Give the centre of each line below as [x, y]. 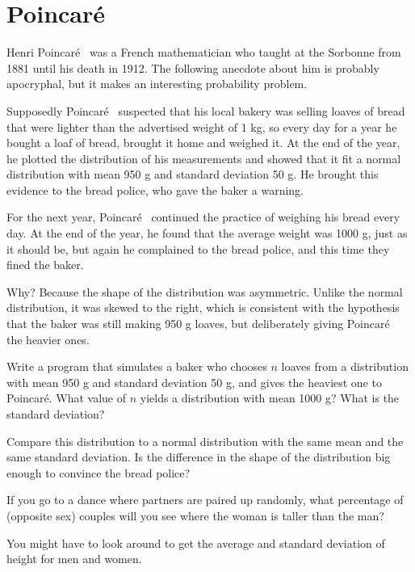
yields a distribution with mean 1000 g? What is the [270, 398]
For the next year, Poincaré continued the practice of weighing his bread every [203, 217]
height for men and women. [74, 559]
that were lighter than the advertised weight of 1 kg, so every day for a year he [202, 126]
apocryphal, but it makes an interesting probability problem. [157, 84]
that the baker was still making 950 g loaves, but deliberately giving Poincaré [198, 324]
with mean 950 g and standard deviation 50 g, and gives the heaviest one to [194, 382]
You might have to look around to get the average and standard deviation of [196, 543]
